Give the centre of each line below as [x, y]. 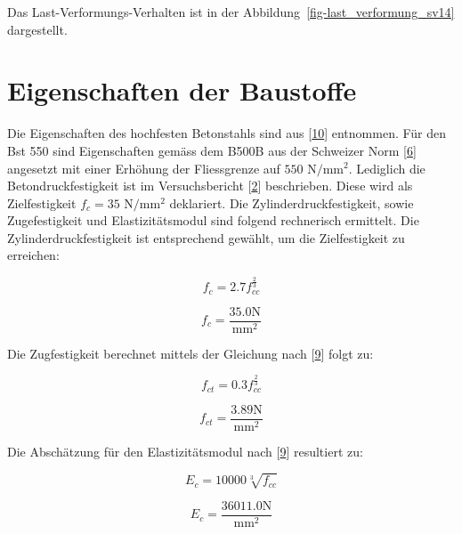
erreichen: [33, 255]
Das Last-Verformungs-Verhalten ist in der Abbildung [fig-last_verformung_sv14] [231, 12]
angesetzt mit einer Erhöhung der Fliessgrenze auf [144, 168]
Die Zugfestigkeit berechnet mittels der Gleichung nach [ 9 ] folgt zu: [190, 353]
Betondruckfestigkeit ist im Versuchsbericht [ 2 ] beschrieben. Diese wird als [210, 186]
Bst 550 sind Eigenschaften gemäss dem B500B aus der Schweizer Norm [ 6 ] [212, 150]
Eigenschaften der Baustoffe [182, 90]
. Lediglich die [387, 168]
